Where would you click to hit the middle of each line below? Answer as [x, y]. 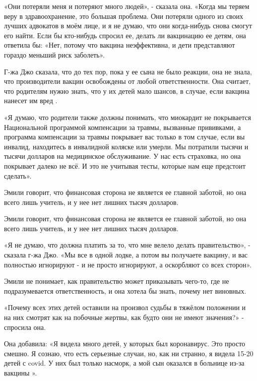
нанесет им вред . [31, 100]
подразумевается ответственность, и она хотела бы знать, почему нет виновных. [125, 290]
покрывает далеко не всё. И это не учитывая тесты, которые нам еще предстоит [125, 165]
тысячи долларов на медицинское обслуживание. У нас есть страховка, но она [123, 156]
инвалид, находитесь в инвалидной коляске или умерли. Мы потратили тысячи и [126, 146]
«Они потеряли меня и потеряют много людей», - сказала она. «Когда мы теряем [127, 6]
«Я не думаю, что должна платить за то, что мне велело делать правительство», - [127, 245]
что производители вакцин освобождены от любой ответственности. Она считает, [128, 81]
